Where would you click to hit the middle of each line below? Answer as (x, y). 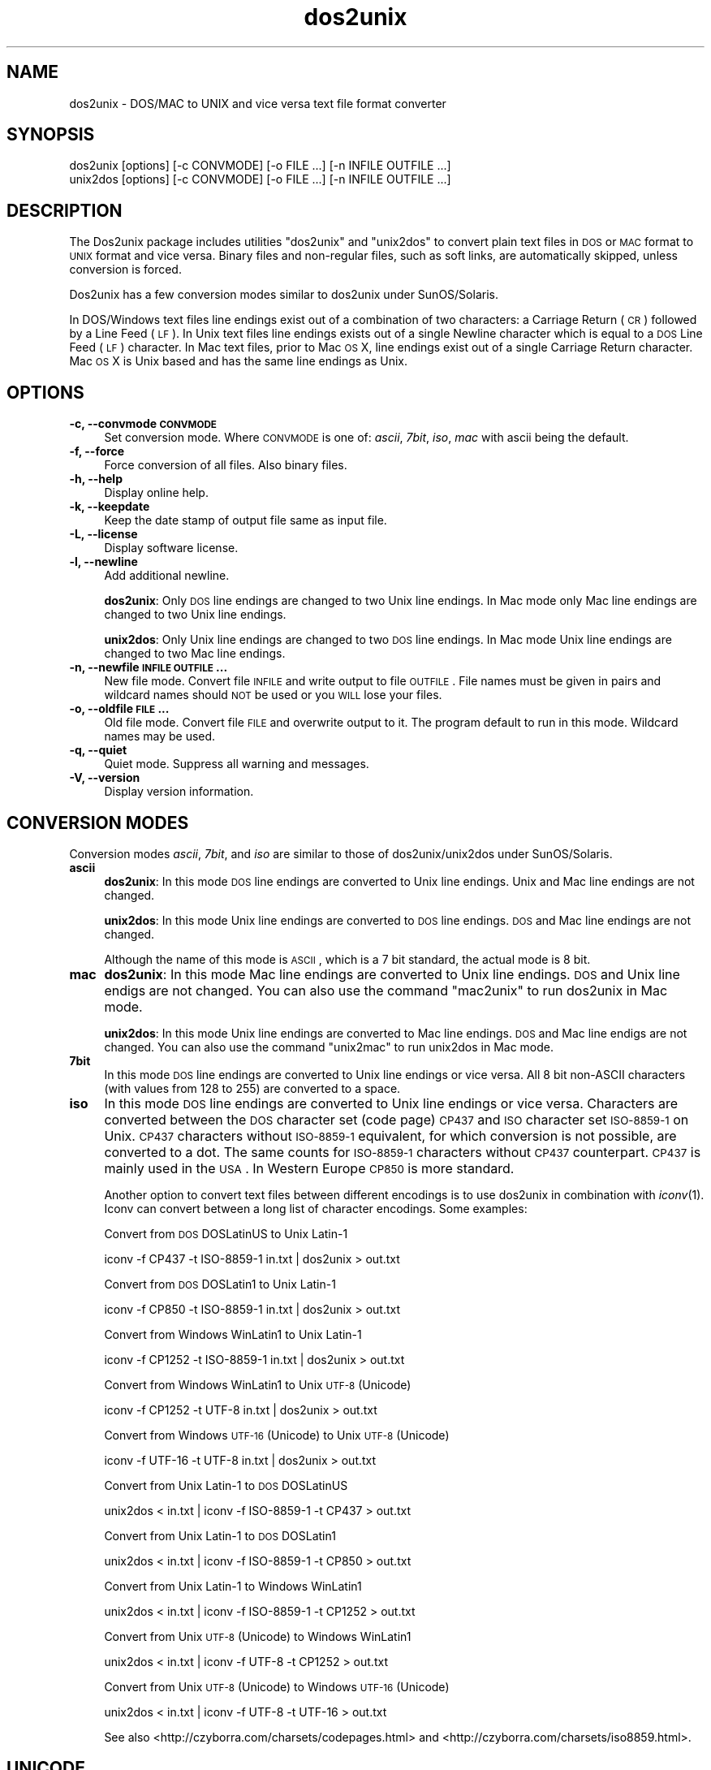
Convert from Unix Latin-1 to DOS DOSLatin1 (220, 1535)
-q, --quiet (98, 750)
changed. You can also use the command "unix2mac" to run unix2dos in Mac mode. (329, 1047)
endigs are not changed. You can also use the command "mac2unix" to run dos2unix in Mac (386, 990)
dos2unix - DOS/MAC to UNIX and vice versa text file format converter (258, 103)
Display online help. (156, 493)
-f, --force (97, 451)
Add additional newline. (167, 576)
